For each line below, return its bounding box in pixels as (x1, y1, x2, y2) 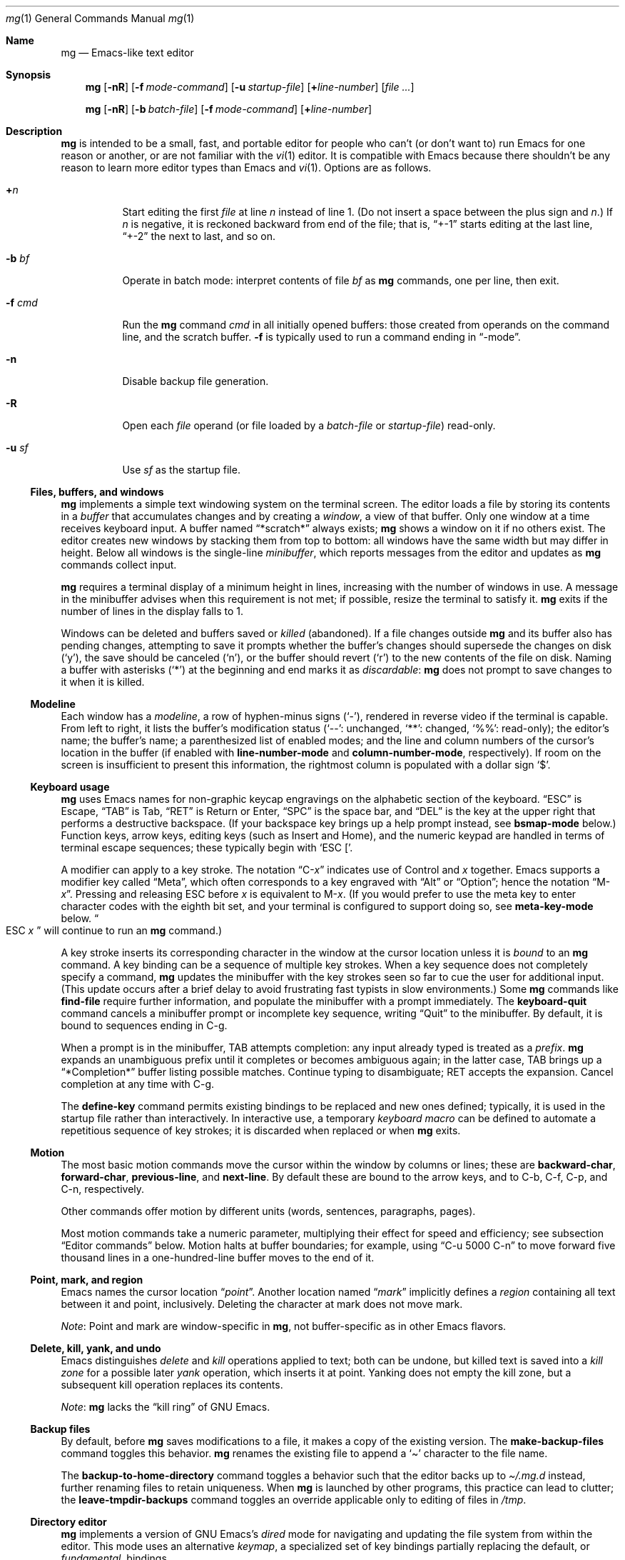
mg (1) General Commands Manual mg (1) (6, 12, 195, 24)
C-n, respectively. (61, 1183, 145, 1195)
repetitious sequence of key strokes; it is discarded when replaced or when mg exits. (61, 1124, 461, 1136)
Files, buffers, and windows (30, 486, 164, 498)
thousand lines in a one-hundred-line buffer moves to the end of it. (61, 1251, 375, 1264)
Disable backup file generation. (122, 375, 269, 387)
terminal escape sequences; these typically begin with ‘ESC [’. (61, 841, 353, 854)
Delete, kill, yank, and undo (30, 1342, 161, 1354)
